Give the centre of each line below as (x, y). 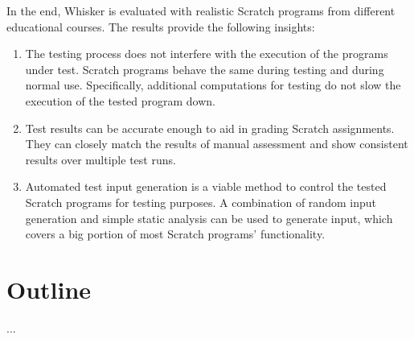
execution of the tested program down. (121, 100)
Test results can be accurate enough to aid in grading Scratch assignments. (210, 128)
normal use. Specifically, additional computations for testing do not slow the (213, 85)
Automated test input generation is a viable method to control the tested (206, 186)
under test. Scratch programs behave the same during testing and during (205, 69)
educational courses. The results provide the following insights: (161, 26)
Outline (49, 289)
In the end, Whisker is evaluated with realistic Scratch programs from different (201, 10)
